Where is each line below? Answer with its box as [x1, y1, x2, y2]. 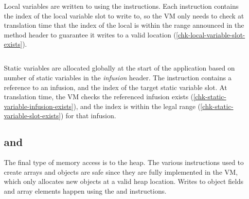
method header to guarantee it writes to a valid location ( [4, 29, 177, 39]
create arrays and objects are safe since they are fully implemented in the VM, [4, 166, 238, 177]
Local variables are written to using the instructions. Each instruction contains [4, 1, 239, 11]
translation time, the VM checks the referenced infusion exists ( [4, 91, 194, 102]
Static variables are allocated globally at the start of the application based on [4, 63, 235, 73]
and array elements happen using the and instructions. [4, 185, 167, 196]
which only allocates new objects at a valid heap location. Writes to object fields [4, 176, 244, 186]
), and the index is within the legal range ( [73, 101, 201, 111]
